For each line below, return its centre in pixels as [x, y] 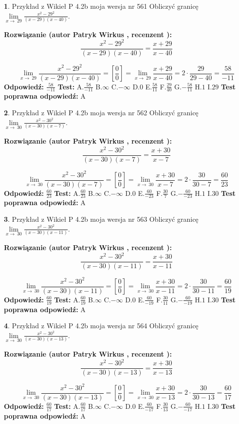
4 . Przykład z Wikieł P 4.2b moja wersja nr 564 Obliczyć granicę [101, 326]
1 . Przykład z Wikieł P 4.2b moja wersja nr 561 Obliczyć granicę [101, 6]
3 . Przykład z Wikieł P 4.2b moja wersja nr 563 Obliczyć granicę [101, 219]
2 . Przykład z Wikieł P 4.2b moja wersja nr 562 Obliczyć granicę [101, 113]
